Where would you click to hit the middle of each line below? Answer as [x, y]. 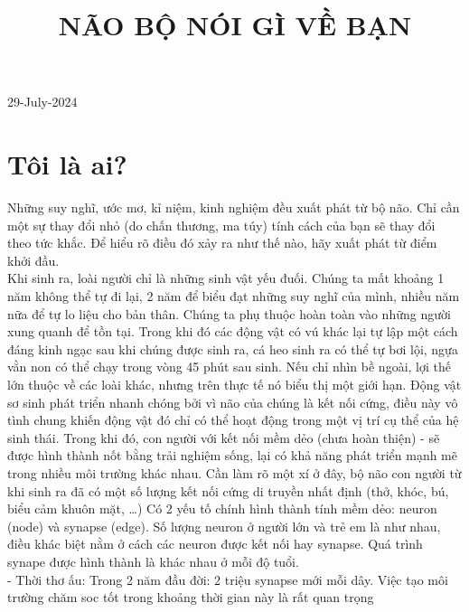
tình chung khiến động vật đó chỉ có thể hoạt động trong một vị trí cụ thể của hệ [233, 420]
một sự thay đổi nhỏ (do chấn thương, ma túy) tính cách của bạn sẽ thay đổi [221, 225]
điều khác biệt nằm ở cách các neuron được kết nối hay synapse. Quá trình [215, 544]
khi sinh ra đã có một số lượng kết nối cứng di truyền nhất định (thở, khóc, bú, [228, 490]
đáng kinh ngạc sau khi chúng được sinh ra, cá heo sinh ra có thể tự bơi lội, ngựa [233, 348]
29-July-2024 [42, 102]
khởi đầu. [33, 260]
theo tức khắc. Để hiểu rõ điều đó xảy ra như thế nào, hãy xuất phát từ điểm [222, 243]
